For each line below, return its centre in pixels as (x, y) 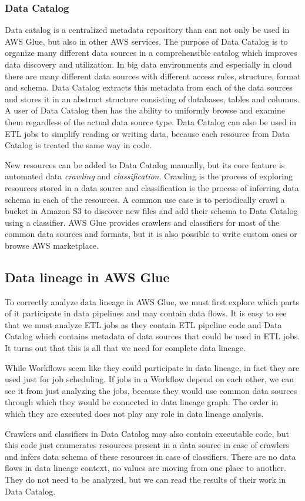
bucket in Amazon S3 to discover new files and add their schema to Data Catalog (151, 211)
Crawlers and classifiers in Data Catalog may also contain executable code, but (147, 433)
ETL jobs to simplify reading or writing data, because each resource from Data (147, 133)
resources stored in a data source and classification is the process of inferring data (152, 187)
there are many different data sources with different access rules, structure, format (153, 76)
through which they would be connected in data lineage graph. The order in (142, 402)
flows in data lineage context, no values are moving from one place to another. (145, 468)
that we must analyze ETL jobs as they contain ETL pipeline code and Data (143, 324)
